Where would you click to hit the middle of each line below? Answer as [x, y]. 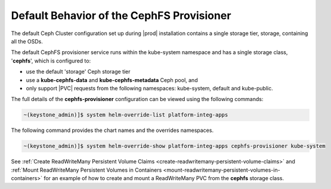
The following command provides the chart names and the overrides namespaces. [112, 130]
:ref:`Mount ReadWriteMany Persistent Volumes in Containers [86, 170]
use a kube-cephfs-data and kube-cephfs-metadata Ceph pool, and [112, 80]
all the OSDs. [27, 41]
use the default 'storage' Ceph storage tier [78, 72]
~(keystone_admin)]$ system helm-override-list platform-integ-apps [126, 115]
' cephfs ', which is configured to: [51, 61]
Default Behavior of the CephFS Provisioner [121, 15]
